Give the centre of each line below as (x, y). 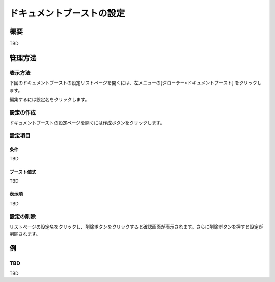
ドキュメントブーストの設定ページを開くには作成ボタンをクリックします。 (87, 123)
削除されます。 (25, 234)
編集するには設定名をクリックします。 (49, 100)
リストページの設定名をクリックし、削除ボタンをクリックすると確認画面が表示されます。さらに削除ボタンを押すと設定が (136, 227)
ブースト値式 (23, 172)
